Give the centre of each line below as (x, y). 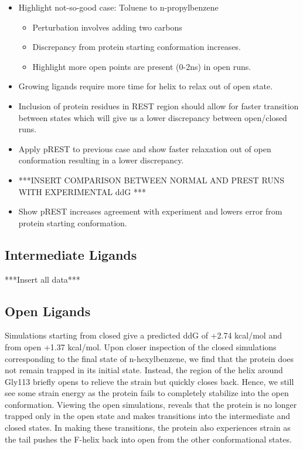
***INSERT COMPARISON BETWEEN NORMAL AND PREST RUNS (151, 180)
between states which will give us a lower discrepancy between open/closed (153, 117)
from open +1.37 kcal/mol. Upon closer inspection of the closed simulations (141, 346)
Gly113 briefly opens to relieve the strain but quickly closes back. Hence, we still (149, 381)
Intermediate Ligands (71, 254)
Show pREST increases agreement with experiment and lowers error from (150, 211)
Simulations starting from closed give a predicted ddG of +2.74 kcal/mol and (143, 335)
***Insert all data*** (42, 279)
